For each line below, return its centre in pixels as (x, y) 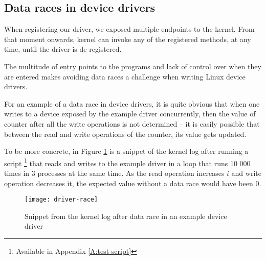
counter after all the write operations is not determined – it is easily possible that (132, 123)
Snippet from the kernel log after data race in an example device (126, 216)
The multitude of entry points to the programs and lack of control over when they (133, 66)
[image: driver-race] (61, 200)
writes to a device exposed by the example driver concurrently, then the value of (130, 114)
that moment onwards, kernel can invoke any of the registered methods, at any (128, 39)
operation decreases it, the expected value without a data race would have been (129, 183)
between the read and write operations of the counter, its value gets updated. (125, 134)
